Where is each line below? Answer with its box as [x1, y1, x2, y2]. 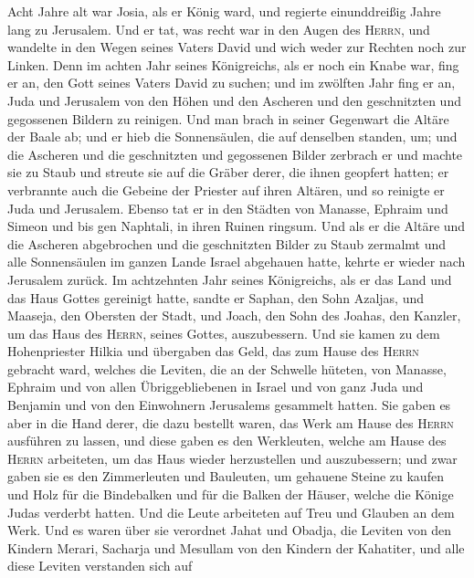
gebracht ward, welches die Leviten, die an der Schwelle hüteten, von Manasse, [7, 359, 447, 378]
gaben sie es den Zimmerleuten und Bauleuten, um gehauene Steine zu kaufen [7, 467, 444, 486]
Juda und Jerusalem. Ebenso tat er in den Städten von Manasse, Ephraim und [7, 198, 448, 217]
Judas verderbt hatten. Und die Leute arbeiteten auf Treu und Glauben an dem [7, 502, 455, 521]
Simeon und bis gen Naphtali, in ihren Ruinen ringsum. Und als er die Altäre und [7, 216, 466, 236]
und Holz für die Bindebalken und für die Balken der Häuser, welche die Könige [7, 485, 454, 504]
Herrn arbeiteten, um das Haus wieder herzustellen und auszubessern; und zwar [7, 448, 458, 468]
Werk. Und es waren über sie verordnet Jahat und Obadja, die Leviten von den [7, 520, 452, 540]
